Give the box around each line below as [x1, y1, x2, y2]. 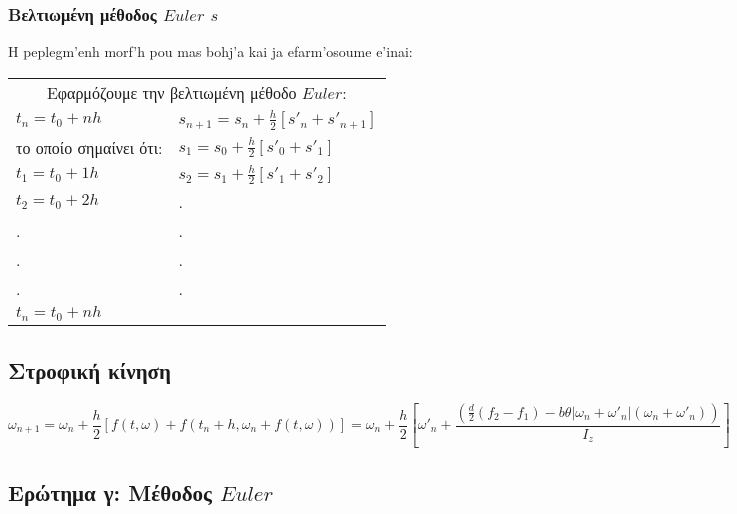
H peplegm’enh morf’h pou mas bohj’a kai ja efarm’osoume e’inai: [8, 41, 413, 62]
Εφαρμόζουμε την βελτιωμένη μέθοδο [46, 80, 297, 104]
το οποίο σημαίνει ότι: [16, 135, 163, 159]
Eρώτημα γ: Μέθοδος [8, 476, 212, 507]
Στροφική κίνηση [8, 354, 171, 385]
